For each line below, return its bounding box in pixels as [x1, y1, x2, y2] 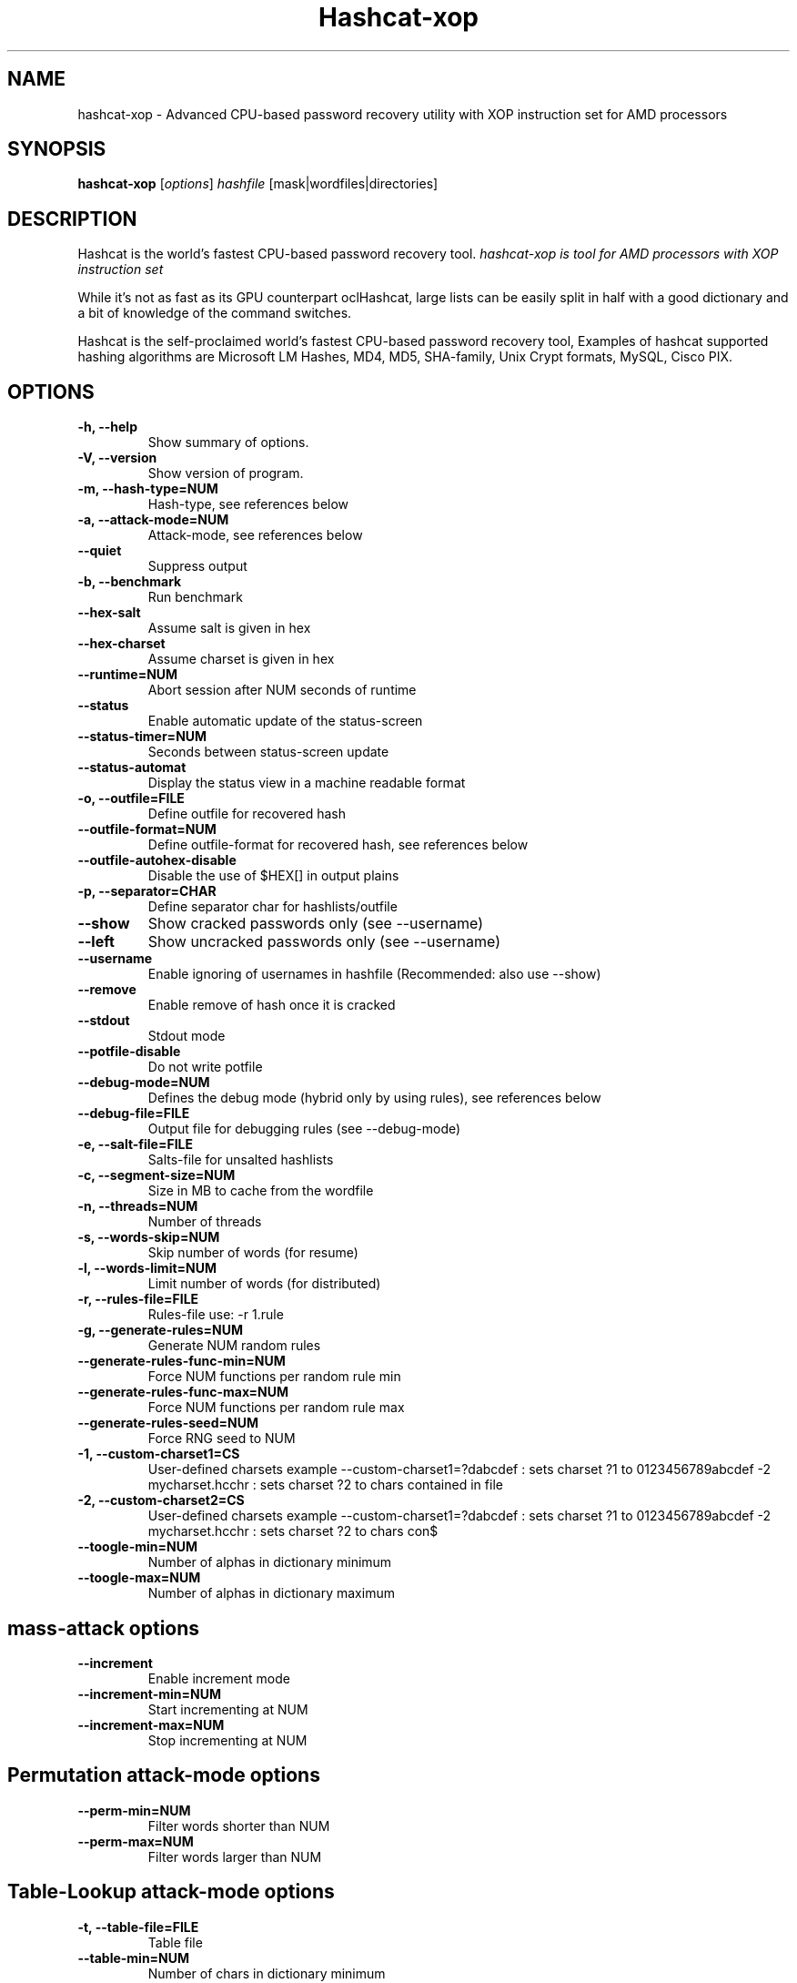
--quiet [77, 543, 122, 559]
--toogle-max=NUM [77, 1570, 201, 1586]
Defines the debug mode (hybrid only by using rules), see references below [147, 1090, 601, 1106]
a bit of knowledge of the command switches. [77, 305, 352, 321]
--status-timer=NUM [77, 728, 207, 745]
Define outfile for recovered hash [147, 806, 346, 822]
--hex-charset [77, 636, 166, 652]
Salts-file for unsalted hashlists [147, 1152, 334, 1168]
